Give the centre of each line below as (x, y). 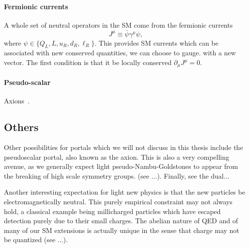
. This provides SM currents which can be (156, 42)
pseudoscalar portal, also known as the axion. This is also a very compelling (117, 157)
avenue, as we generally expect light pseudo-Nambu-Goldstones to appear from (121, 166)
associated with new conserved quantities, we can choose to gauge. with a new (120, 53)
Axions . (17, 101)
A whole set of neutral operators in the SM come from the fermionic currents (118, 25)
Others (21, 127)
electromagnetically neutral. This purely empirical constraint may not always (118, 202)
